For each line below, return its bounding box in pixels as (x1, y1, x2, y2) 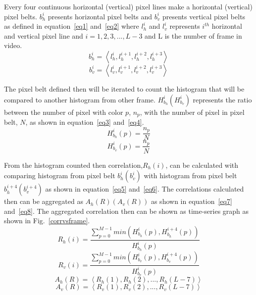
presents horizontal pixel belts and (48, 11, 153, 21)
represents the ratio (193, 94, 252, 104)
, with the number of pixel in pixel (140, 106, 245, 117)
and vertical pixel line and (4, 30, 83, 41)
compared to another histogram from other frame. (4, 94, 155, 104)
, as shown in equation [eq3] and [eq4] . (25, 117, 144, 127)
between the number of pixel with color (4, 106, 123, 117)
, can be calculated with (165, 159, 239, 170)
